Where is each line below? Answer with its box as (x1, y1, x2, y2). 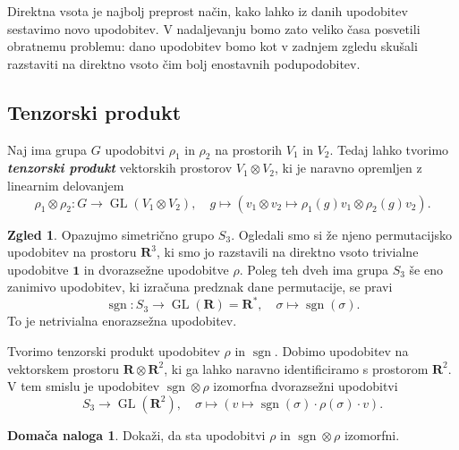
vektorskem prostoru (7, 359, 120, 378)
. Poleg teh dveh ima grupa (239, 259, 388, 278)
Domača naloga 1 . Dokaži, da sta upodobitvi (7, 425, 266, 444)
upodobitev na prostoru (7, 242, 137, 261)
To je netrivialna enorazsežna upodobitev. (7, 311, 237, 330)
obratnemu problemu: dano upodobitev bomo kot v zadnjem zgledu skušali (7, 37, 418, 55)
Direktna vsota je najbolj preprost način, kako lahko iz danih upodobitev (7, 2, 408, 20)
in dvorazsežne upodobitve (83, 259, 229, 278)
